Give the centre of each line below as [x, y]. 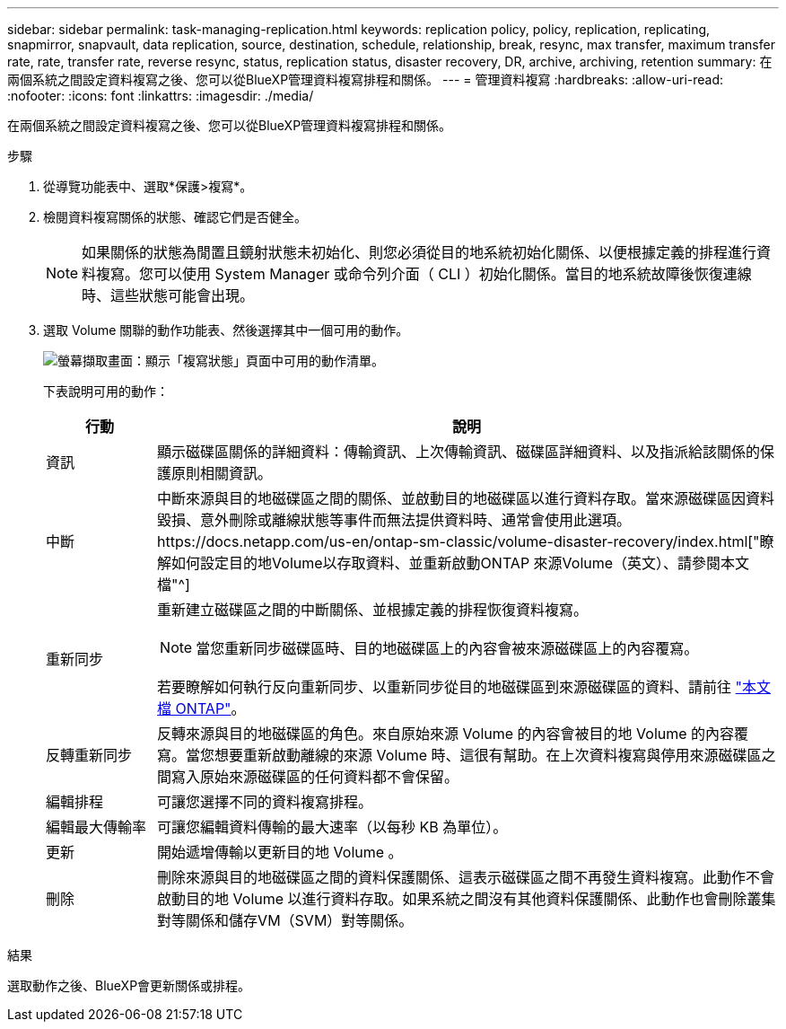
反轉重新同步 [89, 755]
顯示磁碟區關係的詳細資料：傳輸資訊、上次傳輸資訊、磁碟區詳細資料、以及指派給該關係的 [459, 452]
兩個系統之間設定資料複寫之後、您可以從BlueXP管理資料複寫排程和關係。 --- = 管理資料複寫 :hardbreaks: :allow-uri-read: [366, 79]
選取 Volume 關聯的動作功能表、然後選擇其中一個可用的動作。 [226, 330]
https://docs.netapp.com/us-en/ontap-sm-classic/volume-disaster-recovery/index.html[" [458, 541]
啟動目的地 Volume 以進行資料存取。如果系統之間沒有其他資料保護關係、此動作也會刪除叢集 [467, 899]
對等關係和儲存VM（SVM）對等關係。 [285, 920]
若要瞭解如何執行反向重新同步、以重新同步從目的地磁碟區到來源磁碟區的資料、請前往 [445, 687]
